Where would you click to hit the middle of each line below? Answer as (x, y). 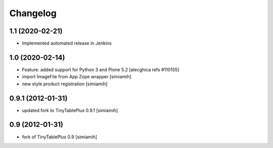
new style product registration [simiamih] (65, 84)
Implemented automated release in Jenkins (67, 43)
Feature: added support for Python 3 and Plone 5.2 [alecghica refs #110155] (101, 69)
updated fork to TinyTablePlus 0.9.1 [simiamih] (70, 110)
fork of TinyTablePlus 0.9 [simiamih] (60, 137)
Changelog (33, 13)
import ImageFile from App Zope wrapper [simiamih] (77, 77)
